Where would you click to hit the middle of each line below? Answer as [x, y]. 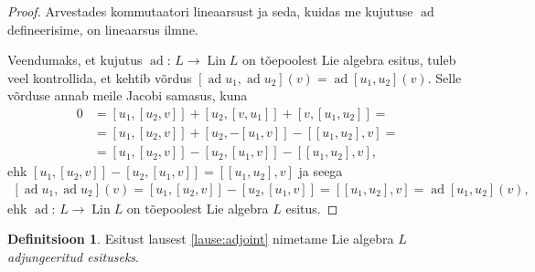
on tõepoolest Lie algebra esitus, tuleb [349, 60]
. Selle [444, 77]
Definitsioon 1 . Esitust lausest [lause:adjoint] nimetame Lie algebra [201, 239]
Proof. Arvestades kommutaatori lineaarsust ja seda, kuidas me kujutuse [210, 11]
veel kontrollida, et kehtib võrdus [100, 77]
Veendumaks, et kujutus [75, 60]
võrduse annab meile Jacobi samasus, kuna [128, 95]
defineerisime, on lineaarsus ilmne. [103, 29]
